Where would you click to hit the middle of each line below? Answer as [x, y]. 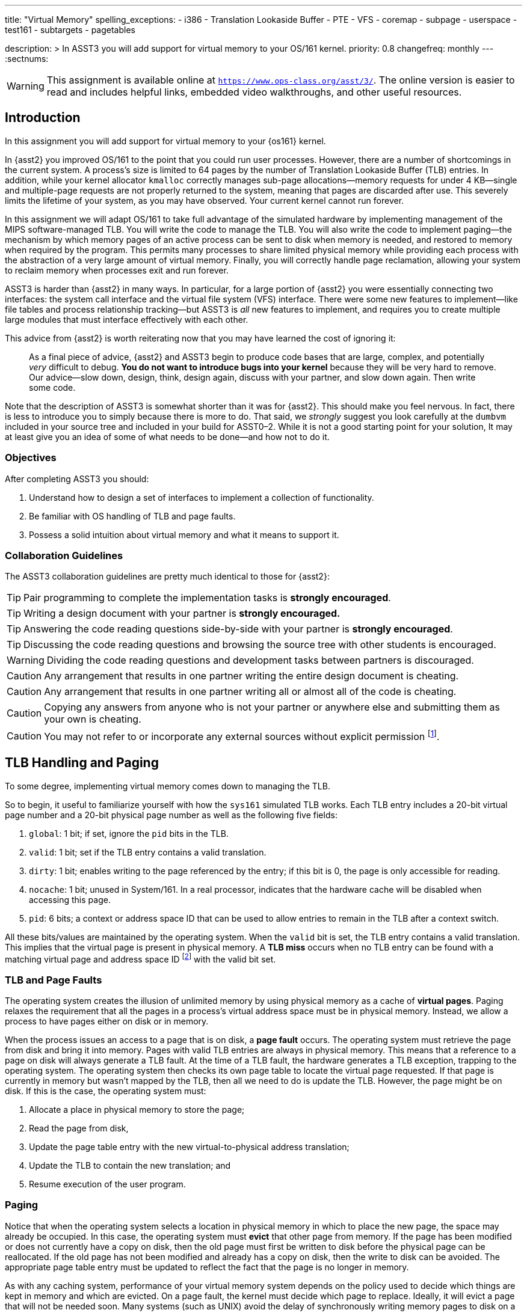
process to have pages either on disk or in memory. [107, 1021]
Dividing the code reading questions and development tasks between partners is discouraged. [260, 660]
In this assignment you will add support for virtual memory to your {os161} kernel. [165, 141]
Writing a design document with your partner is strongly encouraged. [182, 614]
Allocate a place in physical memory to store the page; [137, 1109]
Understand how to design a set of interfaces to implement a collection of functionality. [202, 497]
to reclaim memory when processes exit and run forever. [117, 270]
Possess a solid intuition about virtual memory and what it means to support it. [184, 534]
